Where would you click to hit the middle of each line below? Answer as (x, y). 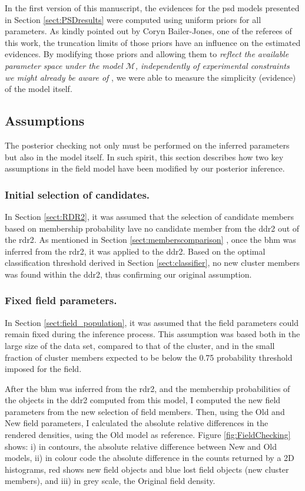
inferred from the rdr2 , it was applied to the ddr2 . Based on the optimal (135, 251)
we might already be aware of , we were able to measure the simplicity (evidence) (150, 77)
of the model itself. (39, 89)
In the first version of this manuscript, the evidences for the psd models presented (152, 8)
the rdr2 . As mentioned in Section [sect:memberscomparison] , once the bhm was (150, 240)
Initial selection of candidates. (77, 194)
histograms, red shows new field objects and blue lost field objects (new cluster (147, 469)
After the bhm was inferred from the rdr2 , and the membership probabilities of (147, 388)
